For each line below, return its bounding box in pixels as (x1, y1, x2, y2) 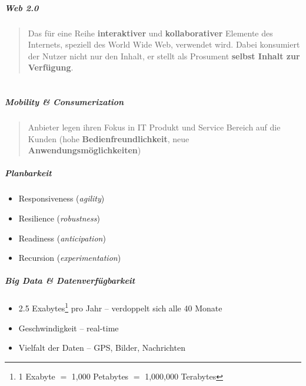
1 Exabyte (18, 370, 55, 382)
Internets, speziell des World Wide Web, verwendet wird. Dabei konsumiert (28, 38, 300, 51)
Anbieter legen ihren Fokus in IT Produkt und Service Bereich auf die (28, 121, 281, 133)
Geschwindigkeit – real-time (18, 321, 119, 334)
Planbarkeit (5, 167, 52, 179)
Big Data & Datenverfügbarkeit (5, 274, 135, 287)
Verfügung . (28, 61, 74, 73)
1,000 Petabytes (71, 370, 129, 382)
